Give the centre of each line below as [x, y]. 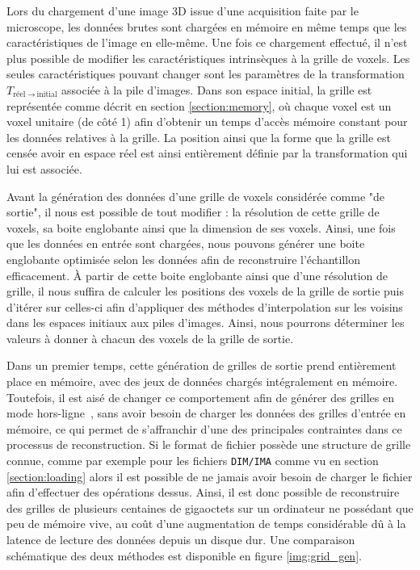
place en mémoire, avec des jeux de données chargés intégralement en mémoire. [202, 381]
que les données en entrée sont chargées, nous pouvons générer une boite [186, 243]
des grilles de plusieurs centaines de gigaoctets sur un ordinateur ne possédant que [210, 507]
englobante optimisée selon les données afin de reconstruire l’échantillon [183, 259]
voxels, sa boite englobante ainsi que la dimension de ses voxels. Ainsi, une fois [201, 227]
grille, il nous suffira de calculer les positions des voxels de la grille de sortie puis [206, 291]
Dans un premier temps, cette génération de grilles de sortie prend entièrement [202, 365]
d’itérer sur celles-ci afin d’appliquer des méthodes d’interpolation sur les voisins [205, 306]
